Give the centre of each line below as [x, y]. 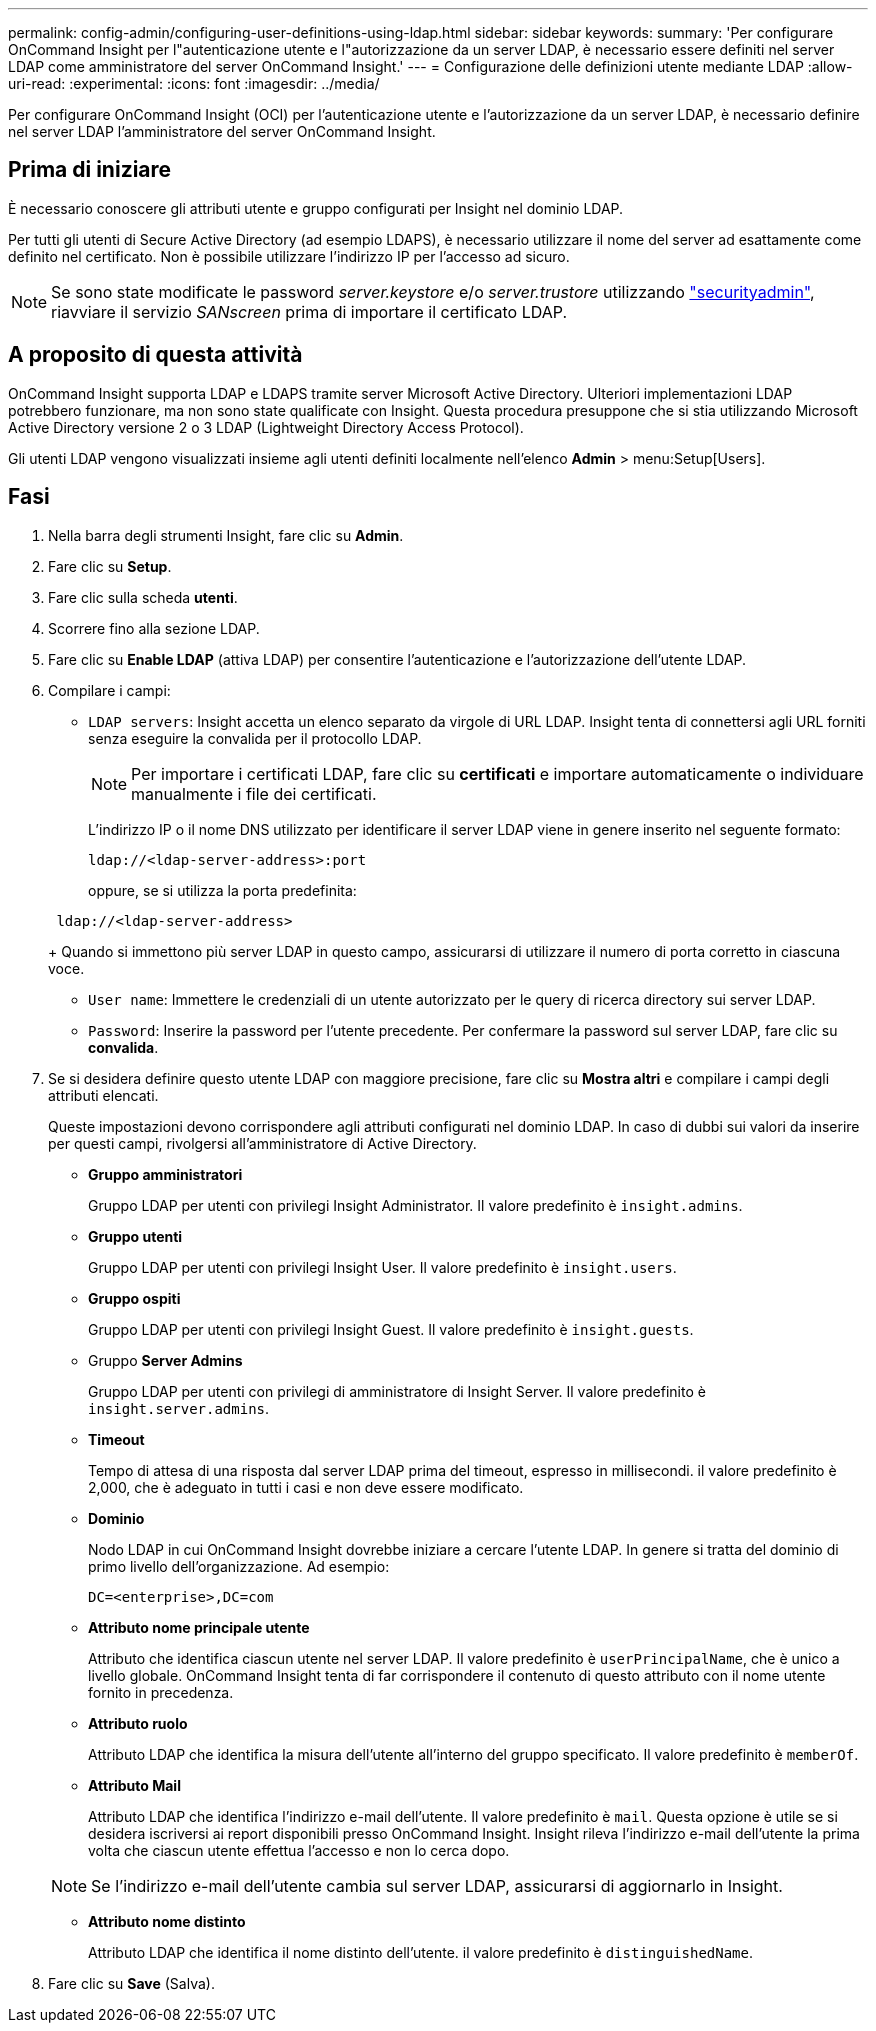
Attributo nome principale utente [199, 1627]
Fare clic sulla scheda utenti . [143, 597]
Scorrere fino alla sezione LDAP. [154, 628]
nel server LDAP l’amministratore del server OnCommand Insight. [222, 131]
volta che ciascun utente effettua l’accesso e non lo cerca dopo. [299, 1850]
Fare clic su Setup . [110, 566]
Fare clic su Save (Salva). [131, 1983]
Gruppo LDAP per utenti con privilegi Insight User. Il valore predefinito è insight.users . [382, 1267]
